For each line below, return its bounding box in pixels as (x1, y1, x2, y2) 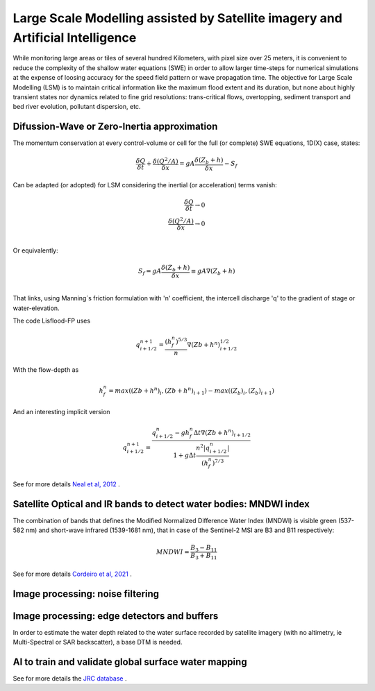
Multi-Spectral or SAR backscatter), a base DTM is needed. (12, 638, 183, 647)
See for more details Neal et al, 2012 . (12, 480, 121, 488)
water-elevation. (12, 304, 60, 312)
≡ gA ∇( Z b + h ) (191, 267, 235, 277)
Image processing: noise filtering (12, 588, 160, 599)
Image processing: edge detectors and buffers (12, 610, 219, 622)
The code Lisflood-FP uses (12, 316, 90, 325)
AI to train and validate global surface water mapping (12, 656, 247, 667)
